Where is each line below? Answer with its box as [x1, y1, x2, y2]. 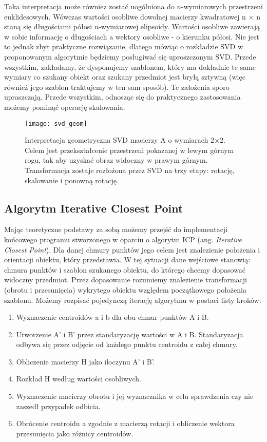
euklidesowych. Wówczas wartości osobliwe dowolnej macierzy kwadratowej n [4, 11, 246, 22]
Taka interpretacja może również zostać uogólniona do [4, 1, 175, 11]
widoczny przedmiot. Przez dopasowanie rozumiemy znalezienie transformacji [4, 274, 247, 285]
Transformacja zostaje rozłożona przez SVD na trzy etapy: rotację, [25, 164, 235, 175]
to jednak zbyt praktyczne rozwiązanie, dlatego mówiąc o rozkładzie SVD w [4, 41, 243, 52]
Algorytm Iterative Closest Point [4, 200, 183, 216]
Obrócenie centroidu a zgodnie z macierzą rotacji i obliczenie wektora [16, 418, 235, 429]
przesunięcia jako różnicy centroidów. [16, 428, 133, 438]
